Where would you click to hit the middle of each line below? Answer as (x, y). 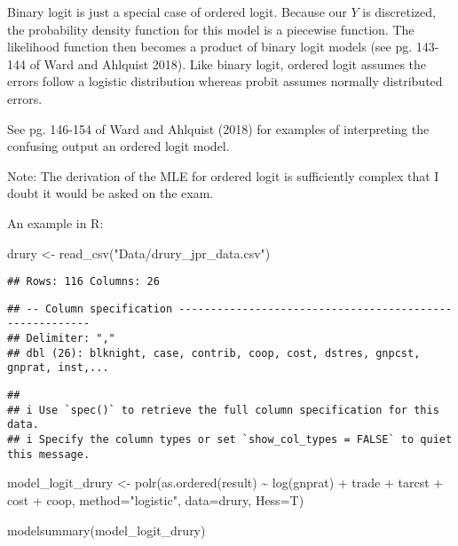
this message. (49, 454)
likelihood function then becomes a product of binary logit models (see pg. (210, 47)
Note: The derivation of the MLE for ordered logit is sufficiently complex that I (223, 175)
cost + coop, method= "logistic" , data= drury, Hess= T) (156, 499)
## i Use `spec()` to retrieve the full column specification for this (223, 410)
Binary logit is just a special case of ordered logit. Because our (177, 12)
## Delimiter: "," (61, 339)
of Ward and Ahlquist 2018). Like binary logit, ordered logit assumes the (228, 63)
